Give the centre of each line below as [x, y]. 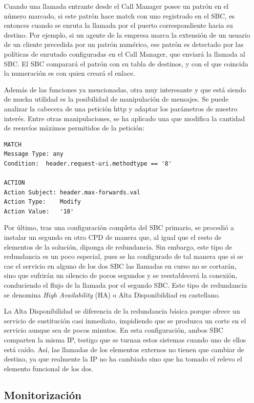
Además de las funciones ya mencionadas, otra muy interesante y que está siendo [125, 89]
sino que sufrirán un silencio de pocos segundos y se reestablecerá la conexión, [121, 275]
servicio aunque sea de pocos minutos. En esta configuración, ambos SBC [114, 330]
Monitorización [43, 394]
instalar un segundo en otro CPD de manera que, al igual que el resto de [113, 237]
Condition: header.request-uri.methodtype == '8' [88, 163]
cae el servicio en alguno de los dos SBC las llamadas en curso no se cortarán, [120, 265]
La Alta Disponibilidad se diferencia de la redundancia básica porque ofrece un [122, 311]
